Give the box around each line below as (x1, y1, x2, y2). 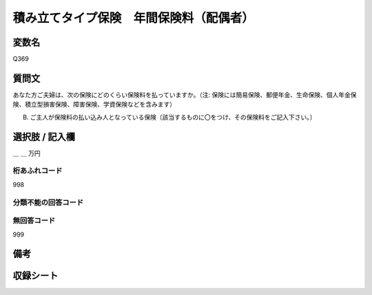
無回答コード (12, 216, 56, 226)
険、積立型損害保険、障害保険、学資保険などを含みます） (12, 100, 176, 109)
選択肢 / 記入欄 (12, 131, 76, 142)
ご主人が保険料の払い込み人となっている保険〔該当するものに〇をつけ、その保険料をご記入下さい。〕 (30, 113, 316, 121)
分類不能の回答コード (12, 197, 84, 207)
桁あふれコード (12, 166, 63, 175)
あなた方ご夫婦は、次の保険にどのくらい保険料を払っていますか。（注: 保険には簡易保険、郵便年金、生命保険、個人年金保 (12, 90, 357, 99)
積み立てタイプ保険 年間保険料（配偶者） (12, 10, 255, 25)
